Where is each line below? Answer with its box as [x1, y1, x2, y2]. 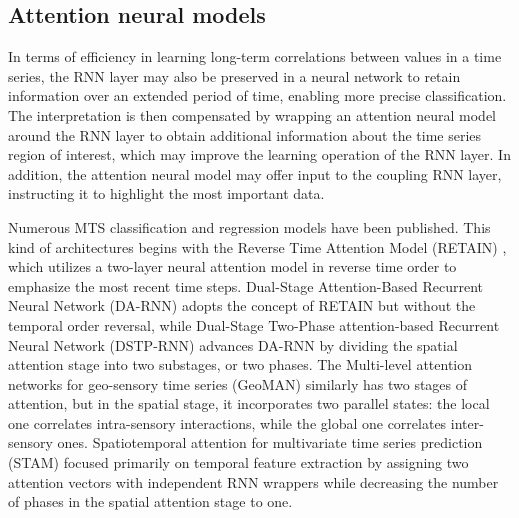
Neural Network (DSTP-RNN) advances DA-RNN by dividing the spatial [8, 334, 458, 355]
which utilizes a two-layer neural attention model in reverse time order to [8, 256, 457, 277]
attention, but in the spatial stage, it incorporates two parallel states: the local [8, 393, 490, 414]
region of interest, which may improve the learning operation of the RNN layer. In [8, 144, 511, 165]
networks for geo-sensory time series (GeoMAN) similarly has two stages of [8, 373, 468, 394]
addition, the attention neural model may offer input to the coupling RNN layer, [8, 163, 502, 184]
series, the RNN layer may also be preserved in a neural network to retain [8, 65, 461, 86]
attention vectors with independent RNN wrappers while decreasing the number [8, 471, 499, 492]
